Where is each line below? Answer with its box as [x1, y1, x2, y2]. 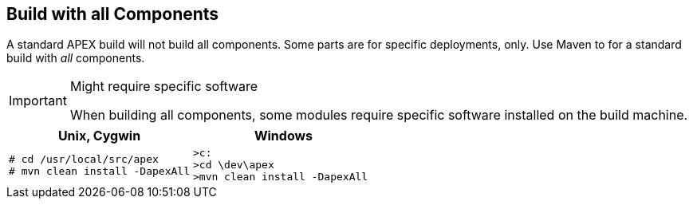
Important [9, 93, 67, 109]
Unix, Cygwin [57, 128, 141, 144]
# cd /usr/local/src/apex [9, 152, 159, 165]
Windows [254, 128, 313, 144]
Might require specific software [69, 78, 258, 95]
